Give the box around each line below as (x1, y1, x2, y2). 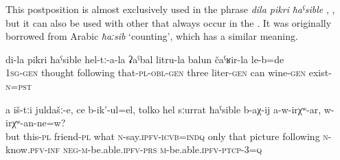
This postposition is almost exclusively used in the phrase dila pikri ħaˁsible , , (5, 2, 335, 16)
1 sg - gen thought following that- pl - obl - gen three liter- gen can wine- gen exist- (5, 65, 332, 80)
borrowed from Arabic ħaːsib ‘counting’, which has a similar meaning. (5, 29, 298, 43)
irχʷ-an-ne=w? (5, 115, 66, 130)
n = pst (5, 78, 32, 93)
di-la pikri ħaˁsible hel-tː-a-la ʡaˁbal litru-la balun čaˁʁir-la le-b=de (5, 52, 284, 66)
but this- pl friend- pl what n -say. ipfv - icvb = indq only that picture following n (5, 128, 328, 143)
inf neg (47, 142, 78, 157)
